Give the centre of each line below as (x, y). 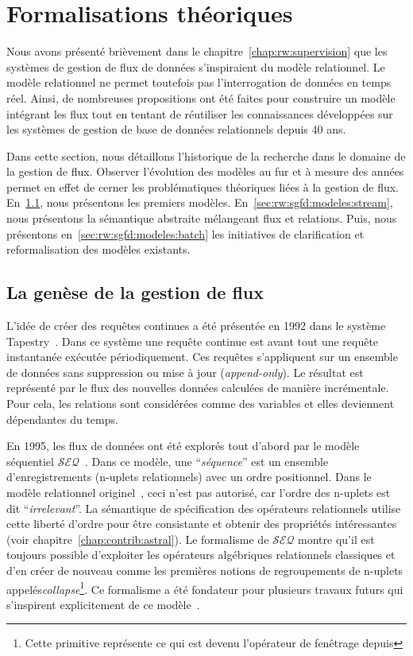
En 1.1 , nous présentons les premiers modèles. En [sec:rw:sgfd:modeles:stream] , (200, 202)
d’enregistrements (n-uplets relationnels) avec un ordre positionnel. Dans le (189, 477)
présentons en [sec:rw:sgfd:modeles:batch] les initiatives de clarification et (185, 233)
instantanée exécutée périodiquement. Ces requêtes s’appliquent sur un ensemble (202, 357)
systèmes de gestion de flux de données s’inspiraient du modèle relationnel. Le (196, 66)
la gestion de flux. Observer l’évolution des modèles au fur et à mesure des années (205, 171)
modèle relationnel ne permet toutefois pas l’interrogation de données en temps (199, 82)
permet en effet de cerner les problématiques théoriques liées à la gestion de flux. (203, 186)
